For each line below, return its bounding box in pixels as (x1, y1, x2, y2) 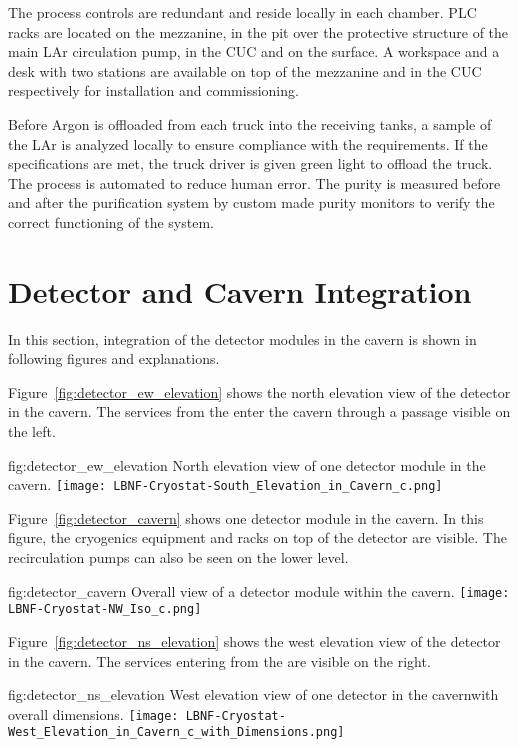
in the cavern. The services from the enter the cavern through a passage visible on (8, 401, 511, 422)
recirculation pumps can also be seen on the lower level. (8, 547, 349, 568)
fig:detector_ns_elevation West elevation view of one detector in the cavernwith (8, 684, 499, 705)
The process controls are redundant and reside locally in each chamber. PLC (8, 2, 477, 22)
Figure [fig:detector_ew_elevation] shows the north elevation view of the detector (8, 381, 511, 402)
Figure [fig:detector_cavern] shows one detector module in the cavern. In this (8, 507, 484, 528)
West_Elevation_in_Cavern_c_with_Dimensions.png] (8, 725, 345, 740)
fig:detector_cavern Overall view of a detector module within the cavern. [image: (8, 580, 510, 601)
